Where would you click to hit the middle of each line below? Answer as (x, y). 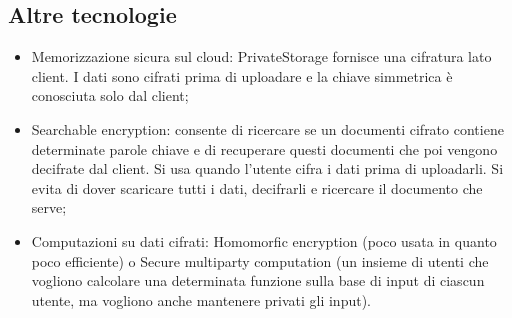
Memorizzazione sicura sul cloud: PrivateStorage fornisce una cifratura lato (261, 56)
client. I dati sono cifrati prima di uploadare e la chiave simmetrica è (242, 75)
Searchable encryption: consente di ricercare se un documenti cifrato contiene (267, 128)
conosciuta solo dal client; (110, 95)
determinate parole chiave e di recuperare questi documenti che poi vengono (264, 148)
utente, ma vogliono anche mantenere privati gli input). (201, 299)
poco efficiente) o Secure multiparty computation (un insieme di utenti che (260, 260)
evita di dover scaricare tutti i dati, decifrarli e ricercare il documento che (257, 187)
